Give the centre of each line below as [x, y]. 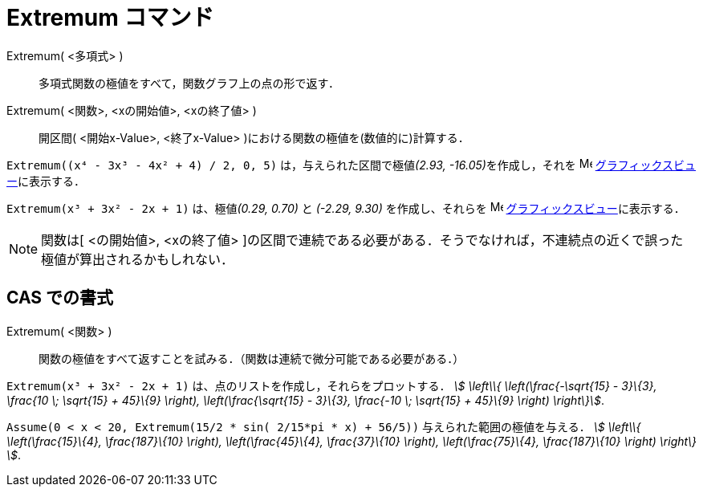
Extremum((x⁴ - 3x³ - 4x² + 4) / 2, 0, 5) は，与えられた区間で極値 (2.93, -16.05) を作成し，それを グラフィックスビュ [351, 165]
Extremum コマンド [110, 18]
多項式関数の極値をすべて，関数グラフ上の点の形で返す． [189, 83]
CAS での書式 [60, 298]
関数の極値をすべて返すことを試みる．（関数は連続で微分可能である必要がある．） [252, 358]
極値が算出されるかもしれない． [138, 259]
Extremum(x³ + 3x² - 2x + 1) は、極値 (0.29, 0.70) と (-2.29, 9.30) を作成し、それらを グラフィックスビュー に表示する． [346, 208]
